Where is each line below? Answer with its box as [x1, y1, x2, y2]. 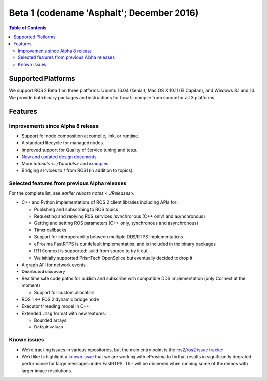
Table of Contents [9, 25, 47, 31]
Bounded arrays [34, 317, 67, 323]
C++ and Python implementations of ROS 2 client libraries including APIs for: [21, 199, 178, 205]
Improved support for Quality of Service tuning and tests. [21, 147, 138, 153]
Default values [34, 324, 64, 330]
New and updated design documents [21, 154, 97, 160]
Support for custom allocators [34, 289, 95, 295]
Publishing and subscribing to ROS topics [34, 206, 118, 212]
